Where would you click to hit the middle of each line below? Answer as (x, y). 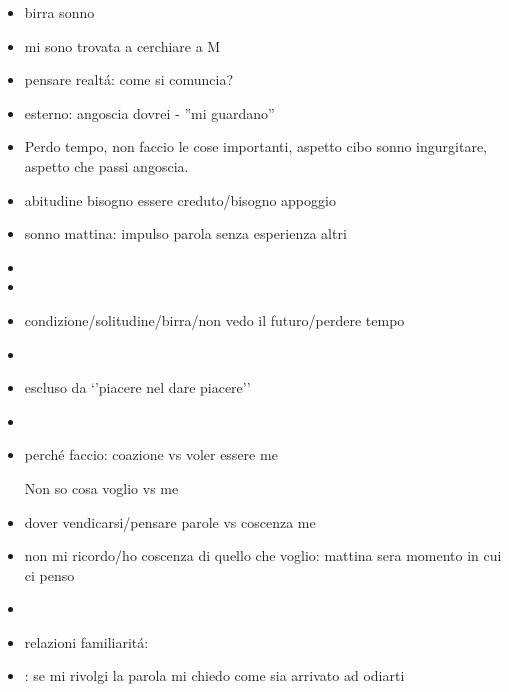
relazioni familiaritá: (86, 641)
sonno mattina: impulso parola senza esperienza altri (185, 233)
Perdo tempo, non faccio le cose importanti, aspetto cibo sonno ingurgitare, (256, 146)
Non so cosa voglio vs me (101, 487)
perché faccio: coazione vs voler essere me (151, 454)
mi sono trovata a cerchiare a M (122, 45)
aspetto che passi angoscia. (106, 165)
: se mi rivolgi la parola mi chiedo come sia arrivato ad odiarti (214, 675)
